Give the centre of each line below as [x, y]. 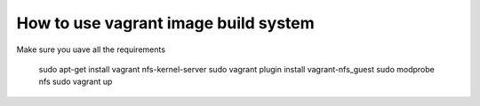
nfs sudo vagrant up [76, 82]
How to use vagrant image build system [165, 23]
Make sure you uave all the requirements [91, 49]
